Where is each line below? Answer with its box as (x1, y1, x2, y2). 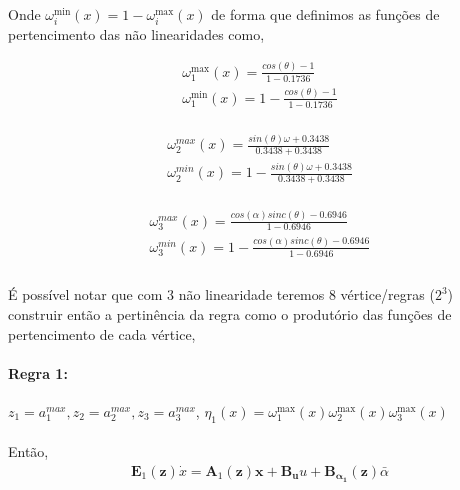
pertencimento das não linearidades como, (8, 23, 265, 44)
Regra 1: (8, 362, 68, 383)
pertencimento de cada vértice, (8, 323, 196, 344)
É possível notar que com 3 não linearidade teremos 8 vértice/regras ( (8, 284, 435, 305)
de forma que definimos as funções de (211, 3, 440, 24)
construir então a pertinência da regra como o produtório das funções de (8, 303, 452, 324)
